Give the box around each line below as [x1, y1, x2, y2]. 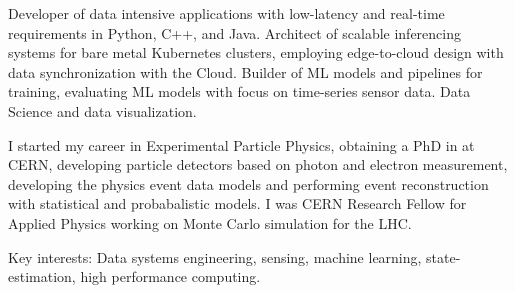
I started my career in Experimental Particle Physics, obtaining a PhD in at [8, 134, 475, 155]
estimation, [8, 266, 76, 287]
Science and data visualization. [8, 100, 197, 121]
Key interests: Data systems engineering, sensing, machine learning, [8, 246, 422, 267]
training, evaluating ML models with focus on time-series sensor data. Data [8, 81, 471, 102]
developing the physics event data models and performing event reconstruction [8, 173, 489, 194]
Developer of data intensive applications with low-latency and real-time [8, 3, 445, 23]
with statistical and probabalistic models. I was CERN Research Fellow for [8, 193, 467, 214]
